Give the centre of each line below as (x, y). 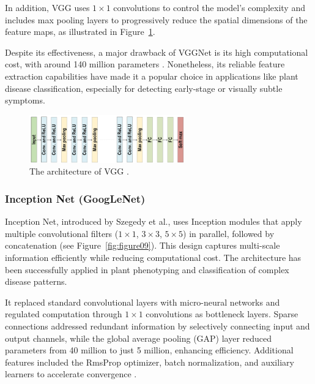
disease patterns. (36, 281)
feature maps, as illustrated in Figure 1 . (80, 32)
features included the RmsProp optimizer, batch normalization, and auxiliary (150, 362)
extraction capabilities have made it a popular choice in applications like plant (152, 76)
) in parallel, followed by (229, 233)
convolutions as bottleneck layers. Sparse (222, 314)
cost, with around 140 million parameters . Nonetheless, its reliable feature (145, 64)
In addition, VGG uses (47, 7)
